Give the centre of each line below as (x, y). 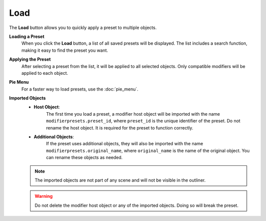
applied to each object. (45, 73)
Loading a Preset (27, 36)
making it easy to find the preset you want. (65, 50)
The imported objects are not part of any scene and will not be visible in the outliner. (120, 180)
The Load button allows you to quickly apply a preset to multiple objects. (83, 28)
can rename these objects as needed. (84, 158)
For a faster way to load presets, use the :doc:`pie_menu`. (80, 89)
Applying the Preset (30, 60)
